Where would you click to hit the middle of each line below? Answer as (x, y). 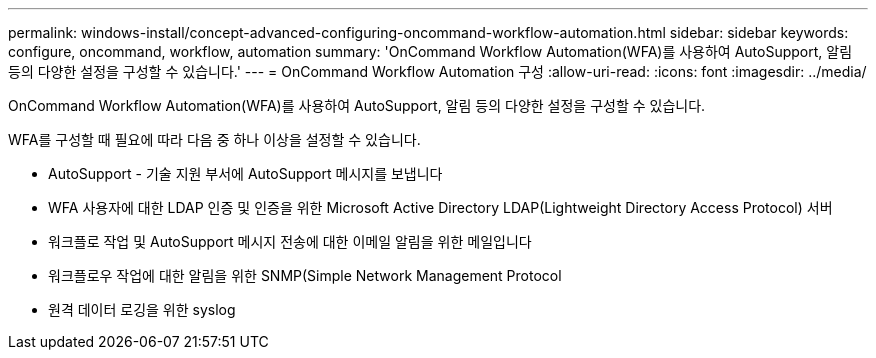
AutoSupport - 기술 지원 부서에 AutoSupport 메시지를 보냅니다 (245, 173)
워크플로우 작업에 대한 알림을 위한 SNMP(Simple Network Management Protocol (305, 275)
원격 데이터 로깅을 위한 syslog (142, 309)
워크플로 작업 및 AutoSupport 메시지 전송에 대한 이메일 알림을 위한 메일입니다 (290, 241)
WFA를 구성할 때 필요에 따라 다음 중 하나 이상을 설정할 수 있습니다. (214, 139)
